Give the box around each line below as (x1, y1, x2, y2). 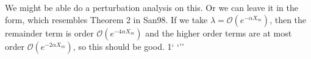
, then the (270, 13, 307, 26)
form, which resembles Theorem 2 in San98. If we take (5, 13, 208, 26)
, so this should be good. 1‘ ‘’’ (73, 40, 184, 52)
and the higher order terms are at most (145, 26, 292, 39)
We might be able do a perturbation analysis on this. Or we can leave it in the (5, 1, 299, 13)
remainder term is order (5, 26, 94, 39)
